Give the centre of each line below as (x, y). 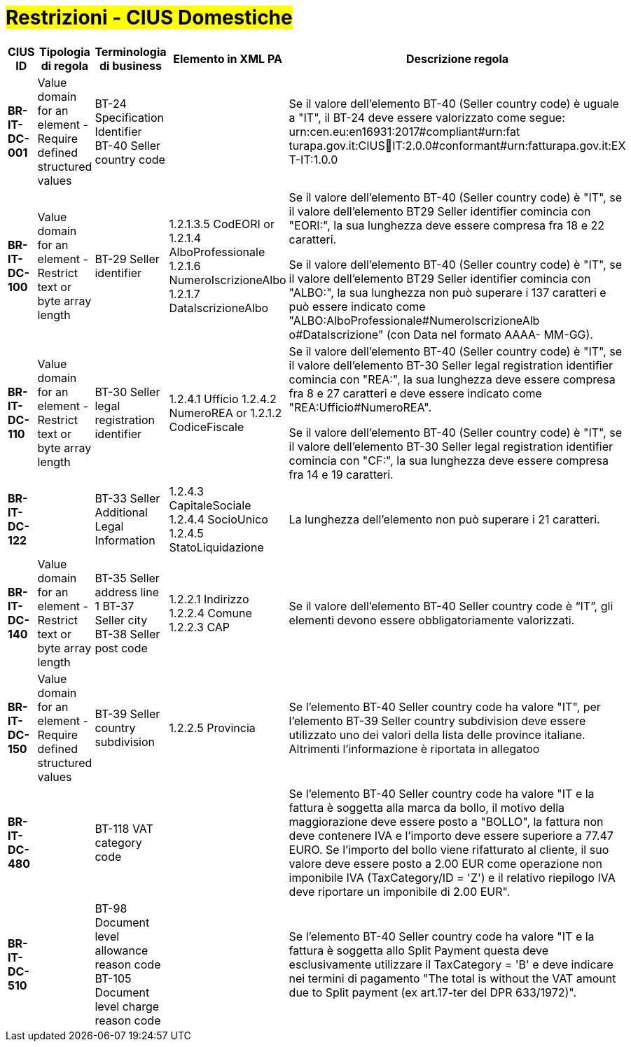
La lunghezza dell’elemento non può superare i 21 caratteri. (444, 519)
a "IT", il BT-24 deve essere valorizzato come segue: (427, 117)
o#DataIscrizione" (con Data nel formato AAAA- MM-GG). (441, 334)
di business (131, 65)
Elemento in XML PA (228, 58)
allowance (122, 950)
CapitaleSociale (210, 505)
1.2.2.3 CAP (200, 627)
